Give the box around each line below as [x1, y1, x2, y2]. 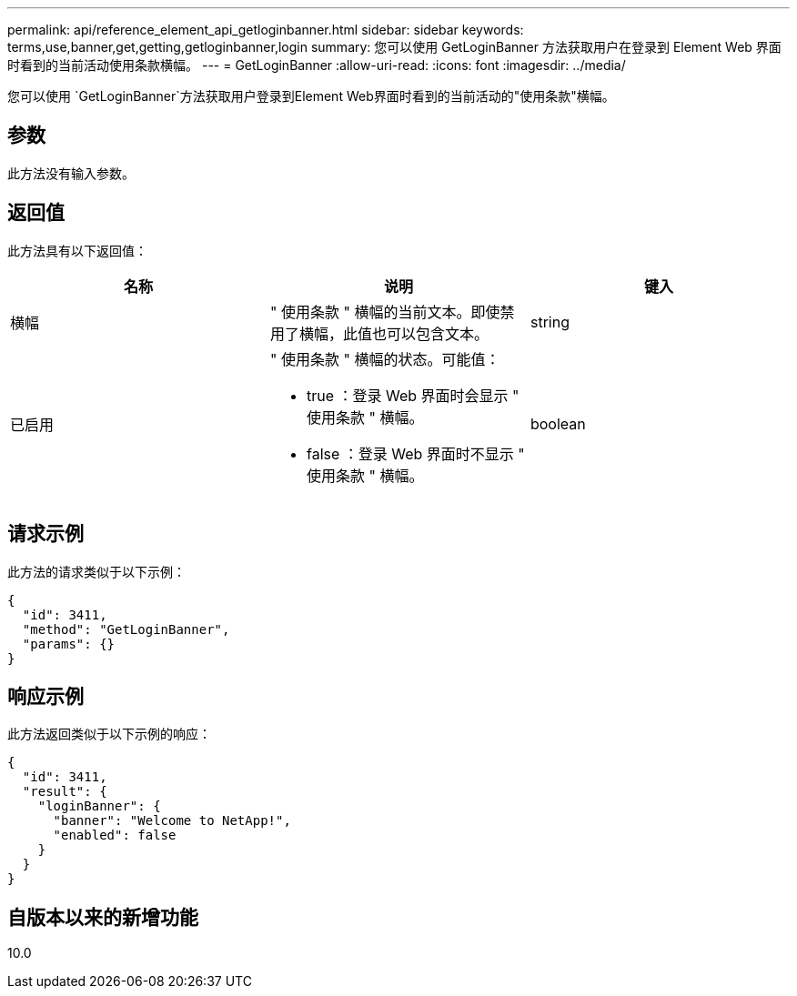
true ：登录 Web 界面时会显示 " [306, 386, 520, 405]
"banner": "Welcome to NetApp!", [53, 813, 291, 829]
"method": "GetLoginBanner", [22, 621, 230, 637]
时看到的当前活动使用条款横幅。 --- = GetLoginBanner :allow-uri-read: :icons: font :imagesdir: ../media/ [7, 57, 626, 73]
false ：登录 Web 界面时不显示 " [306, 444, 525, 463]
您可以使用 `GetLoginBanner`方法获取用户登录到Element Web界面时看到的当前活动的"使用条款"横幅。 [7, 88, 615, 104]
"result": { [22, 784, 107, 800]
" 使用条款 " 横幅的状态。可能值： [269, 349, 500, 368]
